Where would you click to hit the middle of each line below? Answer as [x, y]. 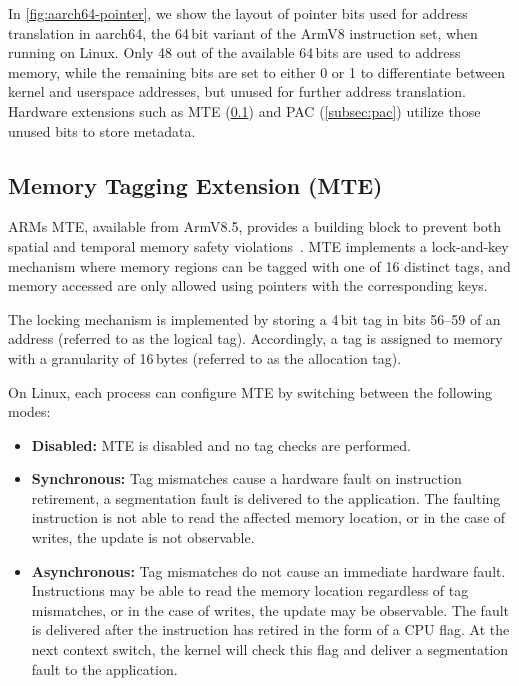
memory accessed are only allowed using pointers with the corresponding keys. [248, 285]
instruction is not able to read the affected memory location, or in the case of [268, 517]
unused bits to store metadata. [102, 130]
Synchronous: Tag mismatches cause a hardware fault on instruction [246, 478]
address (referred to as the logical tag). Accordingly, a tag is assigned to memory [255, 338]
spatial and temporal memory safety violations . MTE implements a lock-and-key [258, 245]
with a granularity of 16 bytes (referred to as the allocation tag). [205, 357]
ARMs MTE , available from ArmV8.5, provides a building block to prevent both [255, 226]
